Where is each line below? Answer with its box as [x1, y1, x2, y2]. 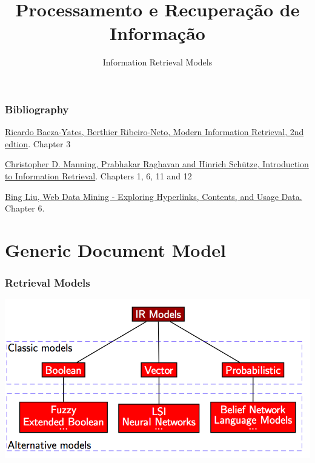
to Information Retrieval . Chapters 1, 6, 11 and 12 [5, 169, 192, 182]
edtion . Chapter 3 [5, 137, 71, 150]
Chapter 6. [5, 202, 45, 215]
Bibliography [5, 101, 69, 116]
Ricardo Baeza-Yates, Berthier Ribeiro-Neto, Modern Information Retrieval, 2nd [5, 125, 304, 138]
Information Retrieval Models [102, 56, 213, 68]
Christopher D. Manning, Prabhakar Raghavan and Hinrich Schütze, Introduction [5, 158, 309, 170]
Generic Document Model [5, 237, 226, 262]
